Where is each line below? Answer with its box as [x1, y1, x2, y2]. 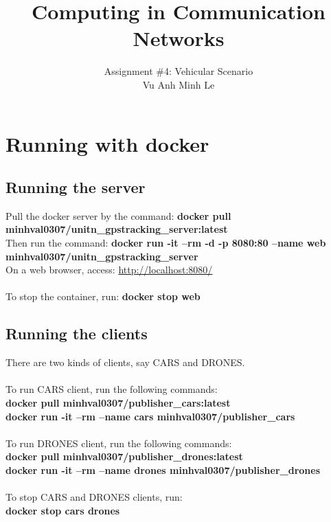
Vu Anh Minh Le [142, 77, 215, 91]
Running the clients [5, 323, 148, 344]
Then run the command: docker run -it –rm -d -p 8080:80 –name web [5, 236, 326, 250]
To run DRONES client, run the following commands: [5, 435, 232, 450]
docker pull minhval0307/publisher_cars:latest [5, 396, 231, 410]
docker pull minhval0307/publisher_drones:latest [5, 449, 243, 464]
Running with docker [5, 129, 209, 157]
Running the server [5, 177, 146, 198]
